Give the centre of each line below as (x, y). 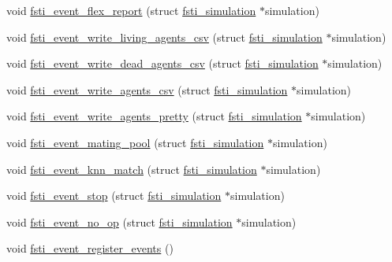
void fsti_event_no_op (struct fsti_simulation (119, 221)
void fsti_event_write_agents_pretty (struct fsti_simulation (154, 116)
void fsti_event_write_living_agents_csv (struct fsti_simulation (164, 37)
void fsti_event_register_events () (90, 248)
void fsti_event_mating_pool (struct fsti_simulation (135, 142)
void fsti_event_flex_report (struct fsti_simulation (131, 10)
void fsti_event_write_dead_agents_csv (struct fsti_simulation (162, 63)
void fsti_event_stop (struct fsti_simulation (114, 196)
